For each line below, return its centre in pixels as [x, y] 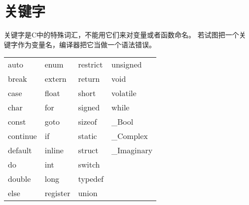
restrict [90, 65]
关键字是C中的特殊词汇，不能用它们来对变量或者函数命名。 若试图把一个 [122, 35]
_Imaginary [132, 150]
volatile [124, 93]
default [20, 150]
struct [88, 150]
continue [22, 136]
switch [89, 165]
